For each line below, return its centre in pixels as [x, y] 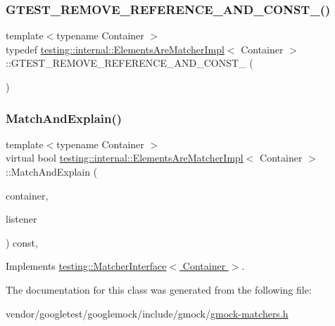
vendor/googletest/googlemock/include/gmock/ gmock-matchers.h [147, 313]
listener [21, 219]
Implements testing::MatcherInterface [86, 266]
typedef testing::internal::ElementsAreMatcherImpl [115, 49]
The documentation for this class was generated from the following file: [159, 289]
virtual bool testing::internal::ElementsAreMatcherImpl [125, 158]
